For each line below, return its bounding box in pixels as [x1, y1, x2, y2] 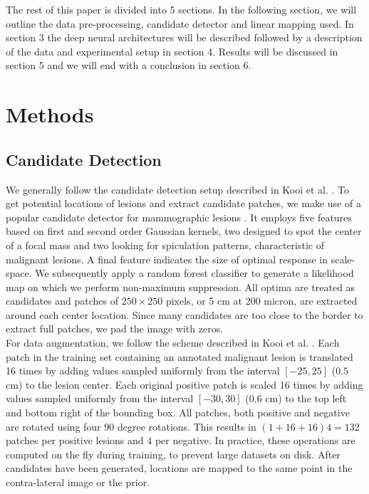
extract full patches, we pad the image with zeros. [6, 321, 224, 336]
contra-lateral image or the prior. [6, 475, 150, 490]
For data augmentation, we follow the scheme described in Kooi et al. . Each [6, 335, 340, 350]
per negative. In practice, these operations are [155, 433, 355, 448]
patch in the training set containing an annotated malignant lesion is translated [6, 349, 353, 364]
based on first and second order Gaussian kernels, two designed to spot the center [6, 224, 362, 238]
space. [6, 266, 32, 280]
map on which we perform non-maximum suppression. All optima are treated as [6, 279, 355, 294]
